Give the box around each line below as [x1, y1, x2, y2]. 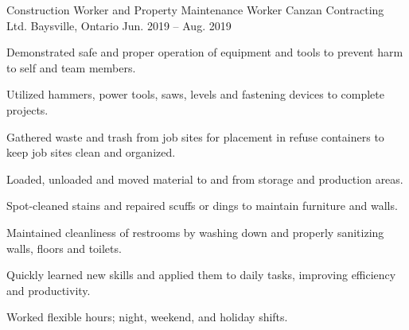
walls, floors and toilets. [6, 239, 122, 256]
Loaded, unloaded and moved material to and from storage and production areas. [6, 170, 403, 187]
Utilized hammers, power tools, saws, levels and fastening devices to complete [6, 86, 384, 103]
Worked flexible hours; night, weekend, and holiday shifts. [6, 309, 288, 325]
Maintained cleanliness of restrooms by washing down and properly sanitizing [6, 223, 384, 240]
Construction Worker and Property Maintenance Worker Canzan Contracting [6, 2, 384, 17]
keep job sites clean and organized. [6, 144, 176, 161]
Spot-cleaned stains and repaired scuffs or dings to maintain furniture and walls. [6, 197, 398, 214]
